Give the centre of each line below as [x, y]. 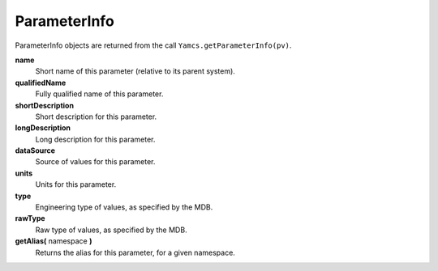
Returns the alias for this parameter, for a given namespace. [135, 252]
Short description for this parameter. [96, 116]
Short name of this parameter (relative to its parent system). [135, 71]
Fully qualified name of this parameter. [99, 94]
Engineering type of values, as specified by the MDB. [124, 207]
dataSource [35, 150]
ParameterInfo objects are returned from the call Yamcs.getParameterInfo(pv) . [153, 45]
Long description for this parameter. [95, 139]
